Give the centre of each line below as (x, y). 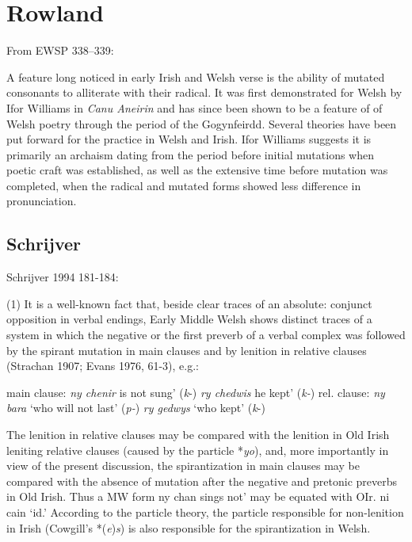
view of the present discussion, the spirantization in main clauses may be (183, 466)
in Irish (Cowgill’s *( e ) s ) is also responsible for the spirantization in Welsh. (189, 527)
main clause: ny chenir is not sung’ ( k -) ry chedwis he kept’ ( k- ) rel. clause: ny (196, 392)
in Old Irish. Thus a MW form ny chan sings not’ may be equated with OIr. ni (198, 496)
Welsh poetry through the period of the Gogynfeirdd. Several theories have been (202, 123)
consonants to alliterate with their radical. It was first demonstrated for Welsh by (204, 92)
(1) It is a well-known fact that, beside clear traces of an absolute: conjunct (189, 303)
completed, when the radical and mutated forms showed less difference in (184, 185)
